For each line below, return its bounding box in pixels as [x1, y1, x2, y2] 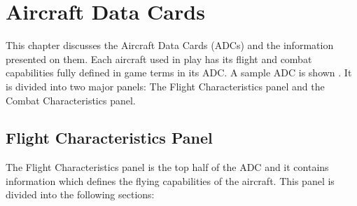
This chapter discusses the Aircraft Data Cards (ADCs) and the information [6, 38, 334, 53]
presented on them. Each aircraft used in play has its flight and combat [6, 51, 312, 66]
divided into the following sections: [6, 187, 155, 202]
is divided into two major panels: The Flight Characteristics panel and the [6, 78, 325, 93]
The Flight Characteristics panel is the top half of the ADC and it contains [6, 160, 329, 174]
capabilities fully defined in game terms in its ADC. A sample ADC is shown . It [6, 65, 352, 80]
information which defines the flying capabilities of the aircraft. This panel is [6, 173, 335, 188]
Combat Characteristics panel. [6, 92, 136, 107]
